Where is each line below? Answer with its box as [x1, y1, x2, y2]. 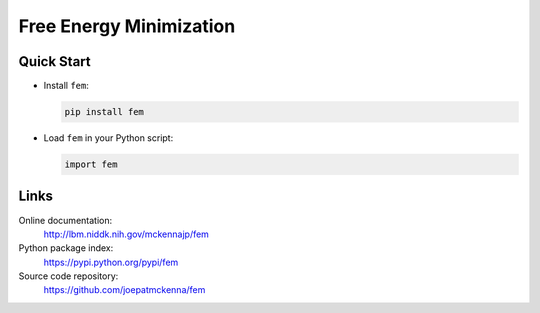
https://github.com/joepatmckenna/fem [43, 284, 206, 296]
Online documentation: [18, 214, 113, 226]
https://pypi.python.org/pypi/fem [43, 256, 179, 268]
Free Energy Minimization [18, 15, 236, 37]
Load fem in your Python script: [43, 132, 174, 144]
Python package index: [18, 242, 114, 254]
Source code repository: [18, 270, 119, 282]
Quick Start [18, 53, 91, 70]
